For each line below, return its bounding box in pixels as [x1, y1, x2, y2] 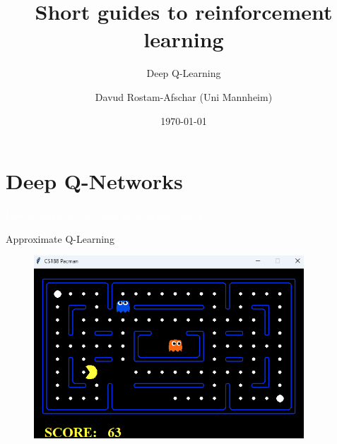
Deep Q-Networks [6, 167, 183, 196]
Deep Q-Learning [146, 66, 221, 80]
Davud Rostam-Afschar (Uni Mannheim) [95, 89, 273, 104]
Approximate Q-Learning [6, 231, 114, 246]
